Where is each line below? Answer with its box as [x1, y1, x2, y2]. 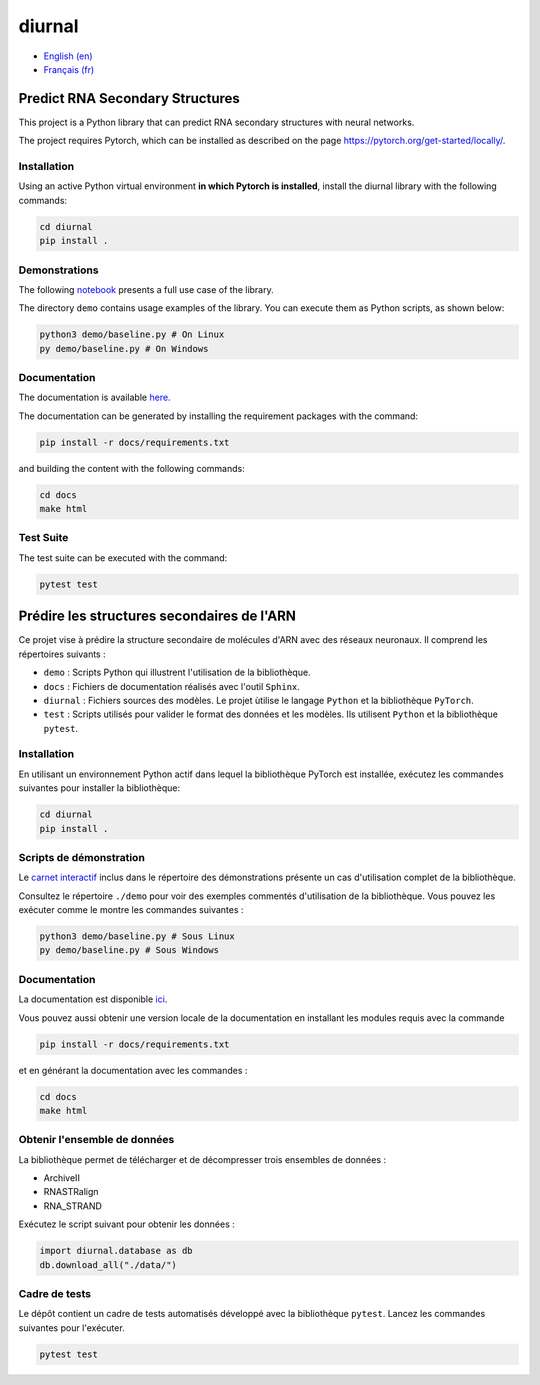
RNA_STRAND [43, 1200, 102, 1212]
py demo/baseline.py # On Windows [39, 343, 209, 354]
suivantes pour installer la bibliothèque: [18, 782, 181, 794]
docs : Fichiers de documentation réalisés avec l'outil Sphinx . [43, 680, 300, 692]
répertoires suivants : [18, 648, 106, 660]
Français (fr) [43, 63, 95, 75]
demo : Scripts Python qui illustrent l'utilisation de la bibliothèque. [43, 666, 311, 679]
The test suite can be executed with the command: [18, 551, 228, 564]
